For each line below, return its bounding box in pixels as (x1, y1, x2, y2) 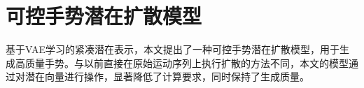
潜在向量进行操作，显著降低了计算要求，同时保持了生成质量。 (24, 69, 309, 84)
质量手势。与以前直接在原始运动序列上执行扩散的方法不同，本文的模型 (24, 55, 349, 70)
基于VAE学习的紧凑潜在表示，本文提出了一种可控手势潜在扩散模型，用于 (6, 42, 339, 57)
